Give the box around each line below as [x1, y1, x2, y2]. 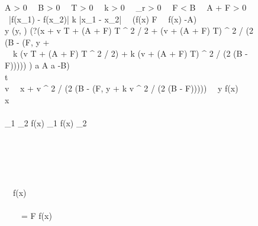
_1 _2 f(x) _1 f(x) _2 [5, 116, 87, 129]
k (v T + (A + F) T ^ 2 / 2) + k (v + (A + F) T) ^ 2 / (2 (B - [12, 47, 248, 60]
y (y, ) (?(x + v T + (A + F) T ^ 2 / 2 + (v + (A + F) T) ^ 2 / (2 [5, 24, 253, 37]
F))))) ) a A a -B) [5, 58, 70, 71]
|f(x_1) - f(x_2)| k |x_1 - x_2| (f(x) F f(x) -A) [8, 12, 197, 25]
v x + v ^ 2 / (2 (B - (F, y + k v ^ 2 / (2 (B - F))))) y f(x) [5, 82, 238, 94]
